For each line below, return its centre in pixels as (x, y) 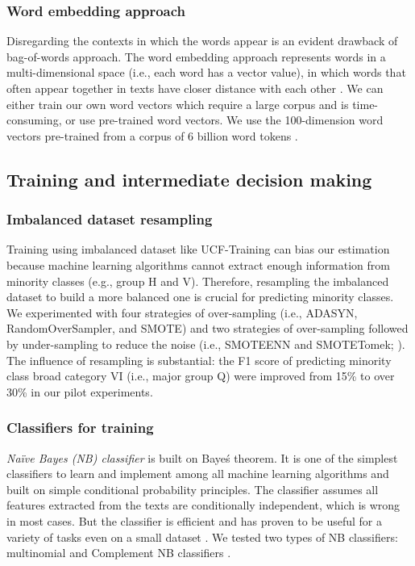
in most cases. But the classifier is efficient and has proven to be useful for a (194, 520)
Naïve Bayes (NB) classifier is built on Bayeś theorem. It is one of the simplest (202, 457)
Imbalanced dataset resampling (110, 219)
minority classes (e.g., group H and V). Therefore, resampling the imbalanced (198, 281)
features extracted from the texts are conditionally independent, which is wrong (203, 505)
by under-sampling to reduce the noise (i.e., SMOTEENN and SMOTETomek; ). (206, 344)
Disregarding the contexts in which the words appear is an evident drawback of (202, 41)
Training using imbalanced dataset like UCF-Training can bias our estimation (198, 249)
